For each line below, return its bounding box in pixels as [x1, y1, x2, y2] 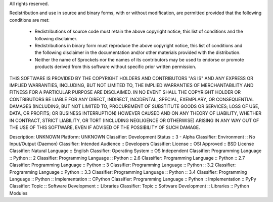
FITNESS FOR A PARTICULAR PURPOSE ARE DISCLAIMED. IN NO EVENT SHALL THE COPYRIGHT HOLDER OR [9, 89, 241, 95]
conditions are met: [9, 17, 50, 23]
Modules [9, 190, 28, 196]
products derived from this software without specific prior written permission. [34, 63, 197, 70]
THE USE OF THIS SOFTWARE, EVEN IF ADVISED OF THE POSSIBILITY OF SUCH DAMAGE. [9, 124, 201, 130]
